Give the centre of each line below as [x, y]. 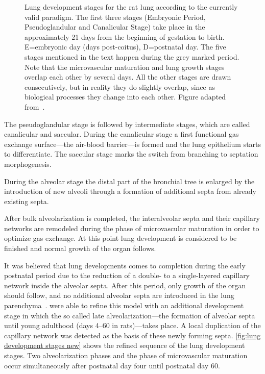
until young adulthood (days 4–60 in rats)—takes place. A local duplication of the [132, 325]
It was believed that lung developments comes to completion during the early [125, 265]
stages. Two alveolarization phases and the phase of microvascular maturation [126, 355]
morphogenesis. [28, 164]
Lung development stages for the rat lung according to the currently [131, 7]
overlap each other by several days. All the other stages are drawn [128, 77]
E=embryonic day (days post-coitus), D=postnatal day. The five [125, 47]
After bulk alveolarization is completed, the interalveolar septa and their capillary [132, 218]
